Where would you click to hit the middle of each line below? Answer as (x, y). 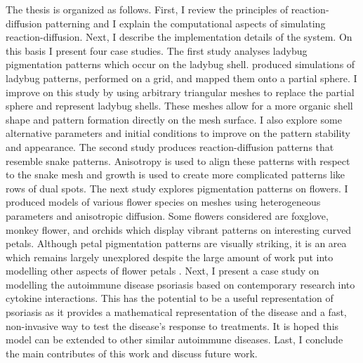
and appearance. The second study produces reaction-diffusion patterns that (170, 146)
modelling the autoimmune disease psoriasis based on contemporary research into (180, 284)
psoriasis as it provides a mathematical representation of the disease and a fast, (176, 312)
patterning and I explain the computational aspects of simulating (185, 23)
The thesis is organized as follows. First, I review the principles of (147, 9)
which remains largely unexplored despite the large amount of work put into (170, 257)
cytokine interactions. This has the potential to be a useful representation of (170, 298)
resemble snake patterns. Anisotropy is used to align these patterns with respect (178, 160)
